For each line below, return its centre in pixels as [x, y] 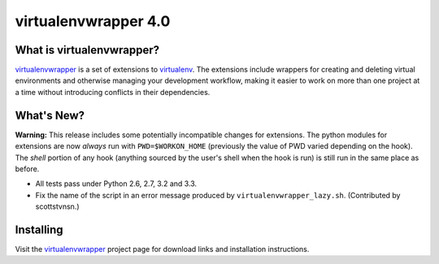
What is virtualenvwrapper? [87, 50]
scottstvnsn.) [57, 206]
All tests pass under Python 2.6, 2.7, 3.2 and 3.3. [116, 184]
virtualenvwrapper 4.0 [93, 21]
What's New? [50, 115]
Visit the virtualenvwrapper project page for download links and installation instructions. [162, 249]
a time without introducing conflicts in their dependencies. [113, 92]
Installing [39, 229]
